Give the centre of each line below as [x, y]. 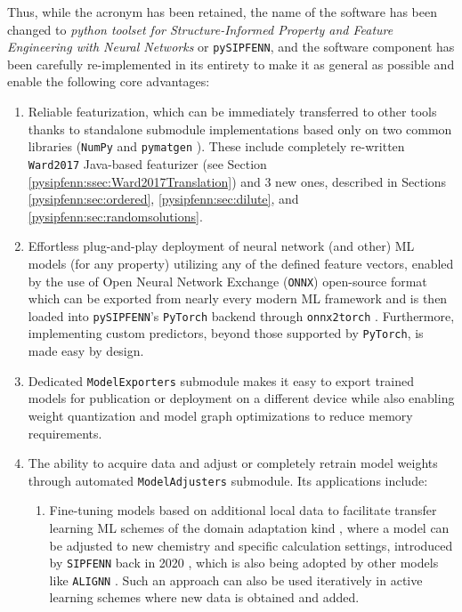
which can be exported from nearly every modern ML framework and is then [238, 298]
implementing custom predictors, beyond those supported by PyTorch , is [226, 333]
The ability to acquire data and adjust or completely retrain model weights [233, 463]
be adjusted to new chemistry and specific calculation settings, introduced [251, 545]
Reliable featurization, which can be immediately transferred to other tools [232, 112]
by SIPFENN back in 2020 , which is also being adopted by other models [244, 563]
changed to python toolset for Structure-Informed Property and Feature [200, 29]
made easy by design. [86, 351]
